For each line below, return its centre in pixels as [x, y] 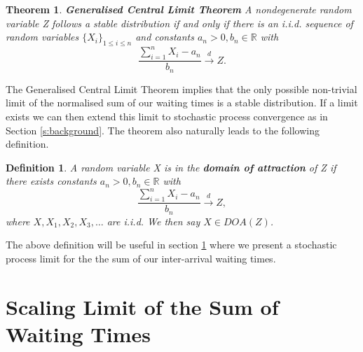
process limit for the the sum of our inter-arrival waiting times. [141, 258]
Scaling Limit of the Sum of [142, 306]
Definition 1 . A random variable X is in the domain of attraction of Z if [171, 167]
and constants [165, 37]
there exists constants [51, 181]
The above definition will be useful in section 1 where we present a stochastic [171, 245]
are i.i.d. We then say [153, 221]
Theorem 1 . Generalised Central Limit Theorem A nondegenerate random [179, 9]
